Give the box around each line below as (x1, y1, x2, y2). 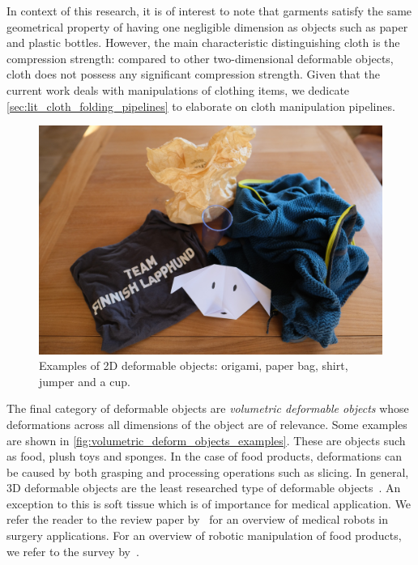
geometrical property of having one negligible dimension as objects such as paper (6, 18, 408, 35)
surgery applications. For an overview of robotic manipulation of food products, (6, 527, 402, 544)
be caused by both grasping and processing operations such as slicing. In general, (6, 463, 409, 480)
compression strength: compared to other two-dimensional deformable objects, (6, 49, 394, 66)
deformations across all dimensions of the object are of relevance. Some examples (6, 415, 407, 432)
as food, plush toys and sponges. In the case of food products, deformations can (6, 448, 402, 465)
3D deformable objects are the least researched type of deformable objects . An (6, 479, 401, 496)
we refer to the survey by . (6, 542, 139, 559)
